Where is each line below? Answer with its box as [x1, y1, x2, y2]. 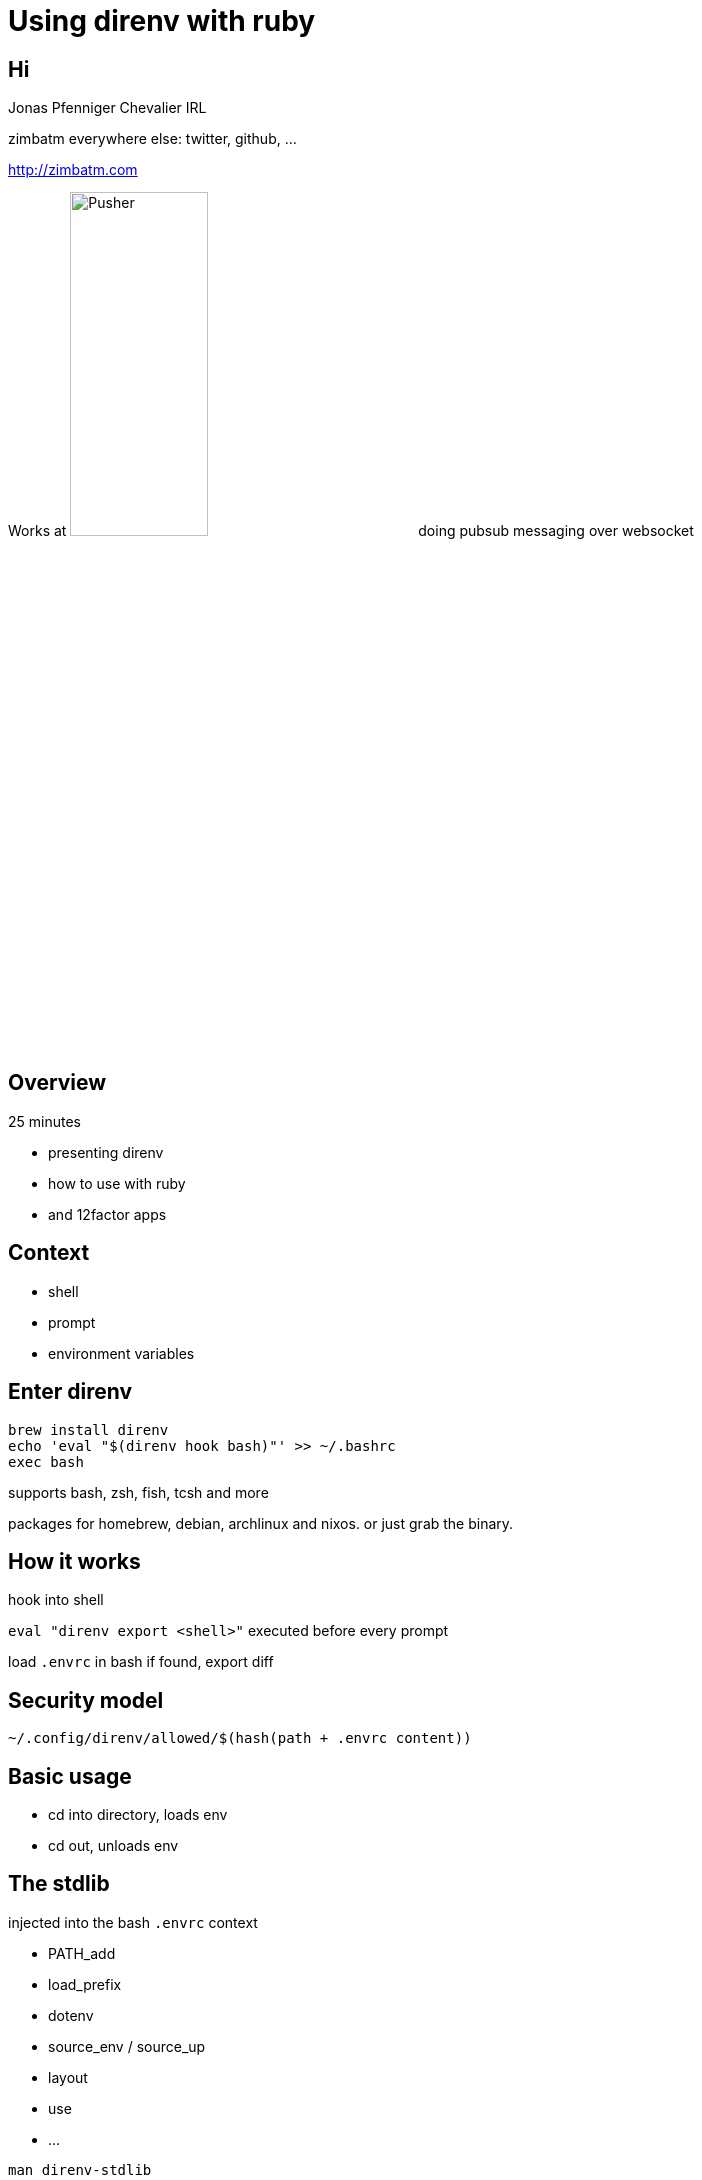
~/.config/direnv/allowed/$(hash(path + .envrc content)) [8, 1730, 472, 1747]
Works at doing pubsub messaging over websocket [8, 522, 694, 540]
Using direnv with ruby [8, 4, 316, 38]
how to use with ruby [48, 1174, 186, 1192]
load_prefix [48, 1975, 122, 1993]
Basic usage [8, 1763, 132, 1789]
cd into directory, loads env [48, 1806, 228, 1824]
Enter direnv [8, 1379, 133, 1405]
